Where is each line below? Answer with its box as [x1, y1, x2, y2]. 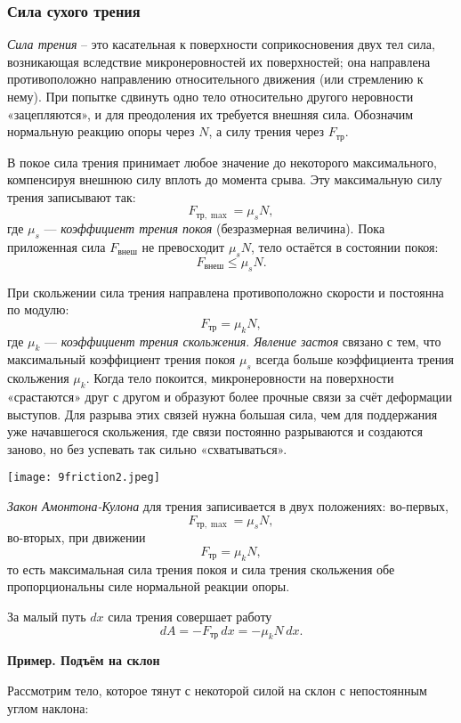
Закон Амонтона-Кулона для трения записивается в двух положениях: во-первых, [7, 497, 449, 516]
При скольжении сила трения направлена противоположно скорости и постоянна [7, 282, 444, 301]
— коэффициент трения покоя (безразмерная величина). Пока [44, 219, 385, 238]
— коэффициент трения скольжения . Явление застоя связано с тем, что [44, 331, 441, 350]
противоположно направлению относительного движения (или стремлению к [7, 69, 424, 88]
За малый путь [7, 606, 86, 625]
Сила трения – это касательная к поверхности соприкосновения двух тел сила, [7, 35, 435, 53]
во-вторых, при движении [7, 528, 146, 547]
